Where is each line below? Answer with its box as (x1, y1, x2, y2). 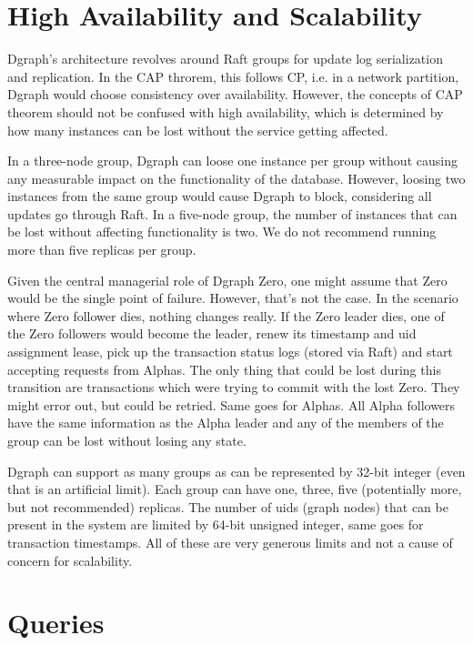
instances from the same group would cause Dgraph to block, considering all (7, 186, 432, 206)
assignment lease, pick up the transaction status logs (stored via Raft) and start (7, 342, 453, 361)
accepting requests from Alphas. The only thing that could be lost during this (7, 359, 441, 378)
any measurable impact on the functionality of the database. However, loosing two (7, 168, 466, 187)
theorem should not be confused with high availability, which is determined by (7, 102, 444, 121)
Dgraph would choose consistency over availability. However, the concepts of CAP (7, 85, 463, 104)
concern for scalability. (7, 550, 133, 569)
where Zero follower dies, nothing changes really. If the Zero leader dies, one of (7, 306, 445, 325)
